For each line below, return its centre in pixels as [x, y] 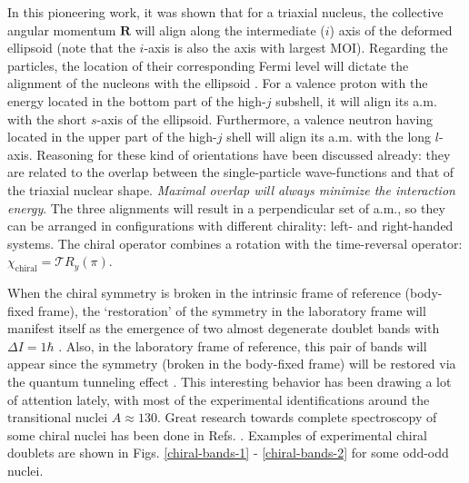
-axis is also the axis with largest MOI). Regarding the [296, 48]
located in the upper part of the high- [112, 137]
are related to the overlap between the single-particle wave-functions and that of [231, 172]
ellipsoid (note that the [71, 48]
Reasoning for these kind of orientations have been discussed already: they [244, 154]
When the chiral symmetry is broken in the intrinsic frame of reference [204, 293]
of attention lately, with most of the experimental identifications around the [219, 399]
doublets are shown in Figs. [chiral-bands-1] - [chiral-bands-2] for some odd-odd [228, 453]
